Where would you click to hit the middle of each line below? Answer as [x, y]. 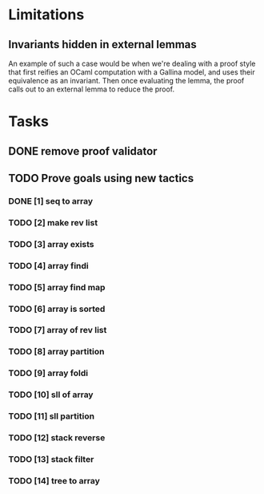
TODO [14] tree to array [54, 480]
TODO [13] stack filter [51, 459]
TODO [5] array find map [57, 287]
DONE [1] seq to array [51, 200]
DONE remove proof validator [83, 151]
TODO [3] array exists [51, 244]
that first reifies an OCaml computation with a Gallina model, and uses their [132, 72]
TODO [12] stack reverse [57, 438]
